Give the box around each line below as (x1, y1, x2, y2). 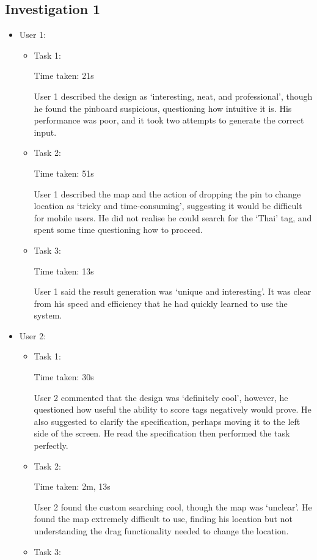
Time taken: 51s (34, 166, 94, 179)
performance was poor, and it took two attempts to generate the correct (34, 114, 304, 127)
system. (34, 309, 62, 322)
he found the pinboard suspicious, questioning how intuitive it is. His (34, 101, 292, 114)
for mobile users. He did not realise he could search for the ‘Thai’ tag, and (34, 211, 312, 224)
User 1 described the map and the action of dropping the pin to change (34, 187, 301, 200)
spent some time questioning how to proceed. (34, 223, 203, 236)
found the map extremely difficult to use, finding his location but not (34, 512, 293, 525)
